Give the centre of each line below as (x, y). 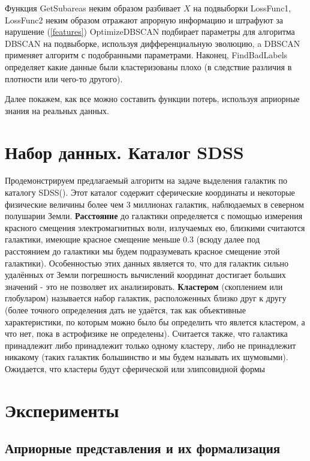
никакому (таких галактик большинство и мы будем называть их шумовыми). (147, 357)
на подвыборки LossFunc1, (242, 8)
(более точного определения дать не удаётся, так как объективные (125, 310)
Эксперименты (62, 410)
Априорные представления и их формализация (143, 448)
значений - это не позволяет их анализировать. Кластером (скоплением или (144, 286)
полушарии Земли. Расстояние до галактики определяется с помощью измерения (154, 216)
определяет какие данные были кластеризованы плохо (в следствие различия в (148, 66)
